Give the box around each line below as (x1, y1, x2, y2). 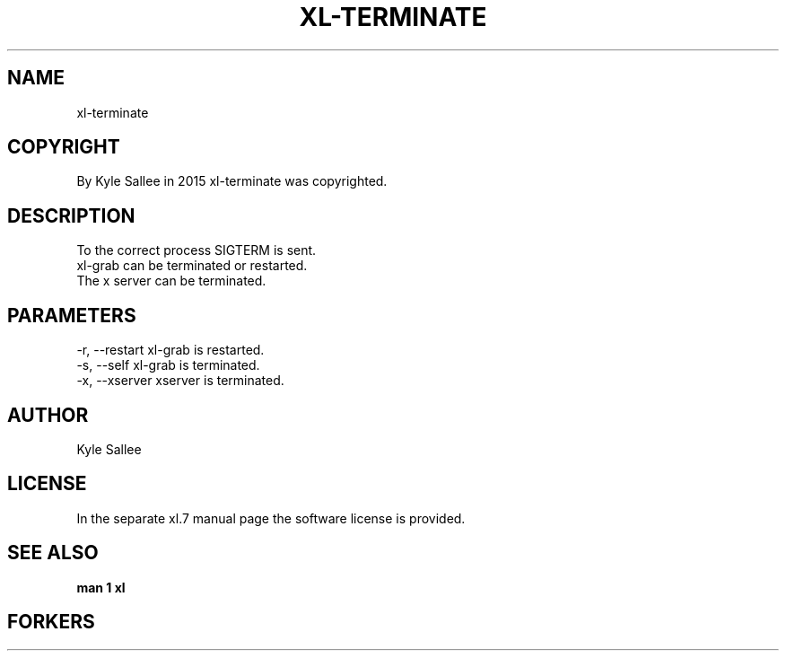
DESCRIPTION (7, 204, 135, 227)
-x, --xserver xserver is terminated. (76, 373, 284, 389)
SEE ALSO (7, 541, 99, 565)
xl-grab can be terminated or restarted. (76, 258, 308, 274)
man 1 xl (76, 579, 126, 595)
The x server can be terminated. (76, 273, 266, 289)
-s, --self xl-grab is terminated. (76, 357, 260, 373)
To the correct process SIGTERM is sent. (76, 242, 317, 259)
